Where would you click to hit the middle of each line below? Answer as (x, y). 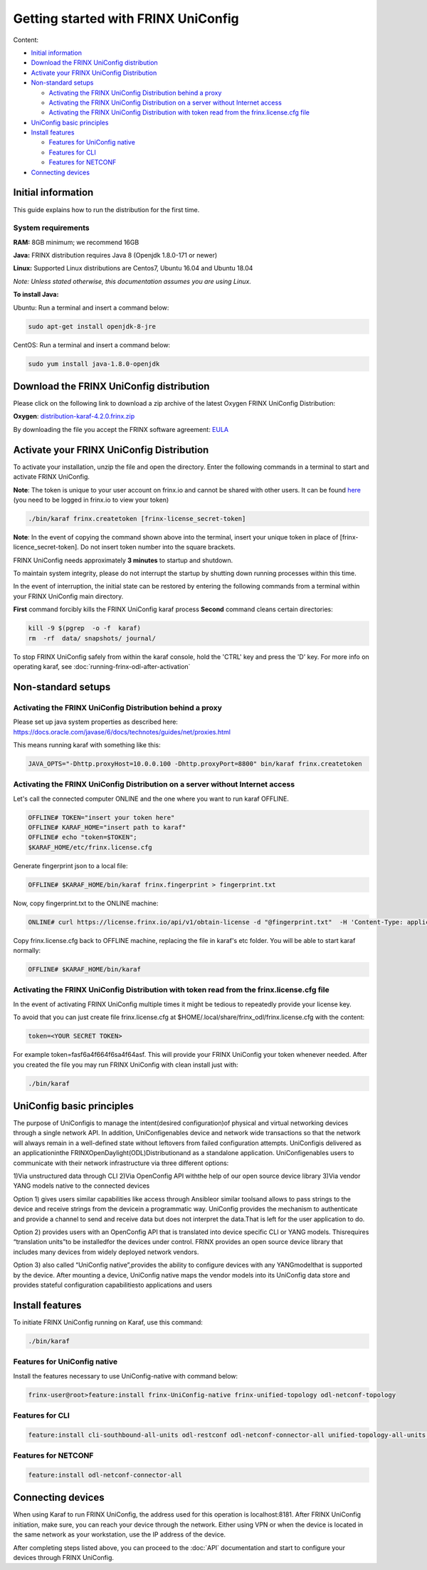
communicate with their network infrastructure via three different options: (121, 1163)
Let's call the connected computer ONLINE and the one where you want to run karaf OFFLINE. (151, 799)
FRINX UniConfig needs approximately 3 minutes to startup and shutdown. (123, 560)
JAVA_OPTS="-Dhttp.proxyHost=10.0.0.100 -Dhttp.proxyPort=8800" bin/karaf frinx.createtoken (195, 764)
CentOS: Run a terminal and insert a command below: (92, 344)
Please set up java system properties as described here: (95, 722)
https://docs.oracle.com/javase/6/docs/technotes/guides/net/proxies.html (122, 732)
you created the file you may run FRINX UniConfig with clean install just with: (126, 1065)
